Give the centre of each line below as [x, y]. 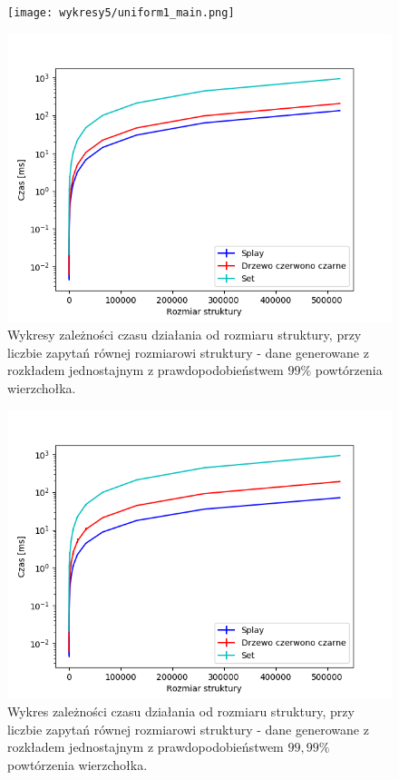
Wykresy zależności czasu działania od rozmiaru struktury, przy [185, 335]
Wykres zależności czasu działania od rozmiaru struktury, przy [181, 711]
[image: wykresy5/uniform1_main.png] [121, 13]
